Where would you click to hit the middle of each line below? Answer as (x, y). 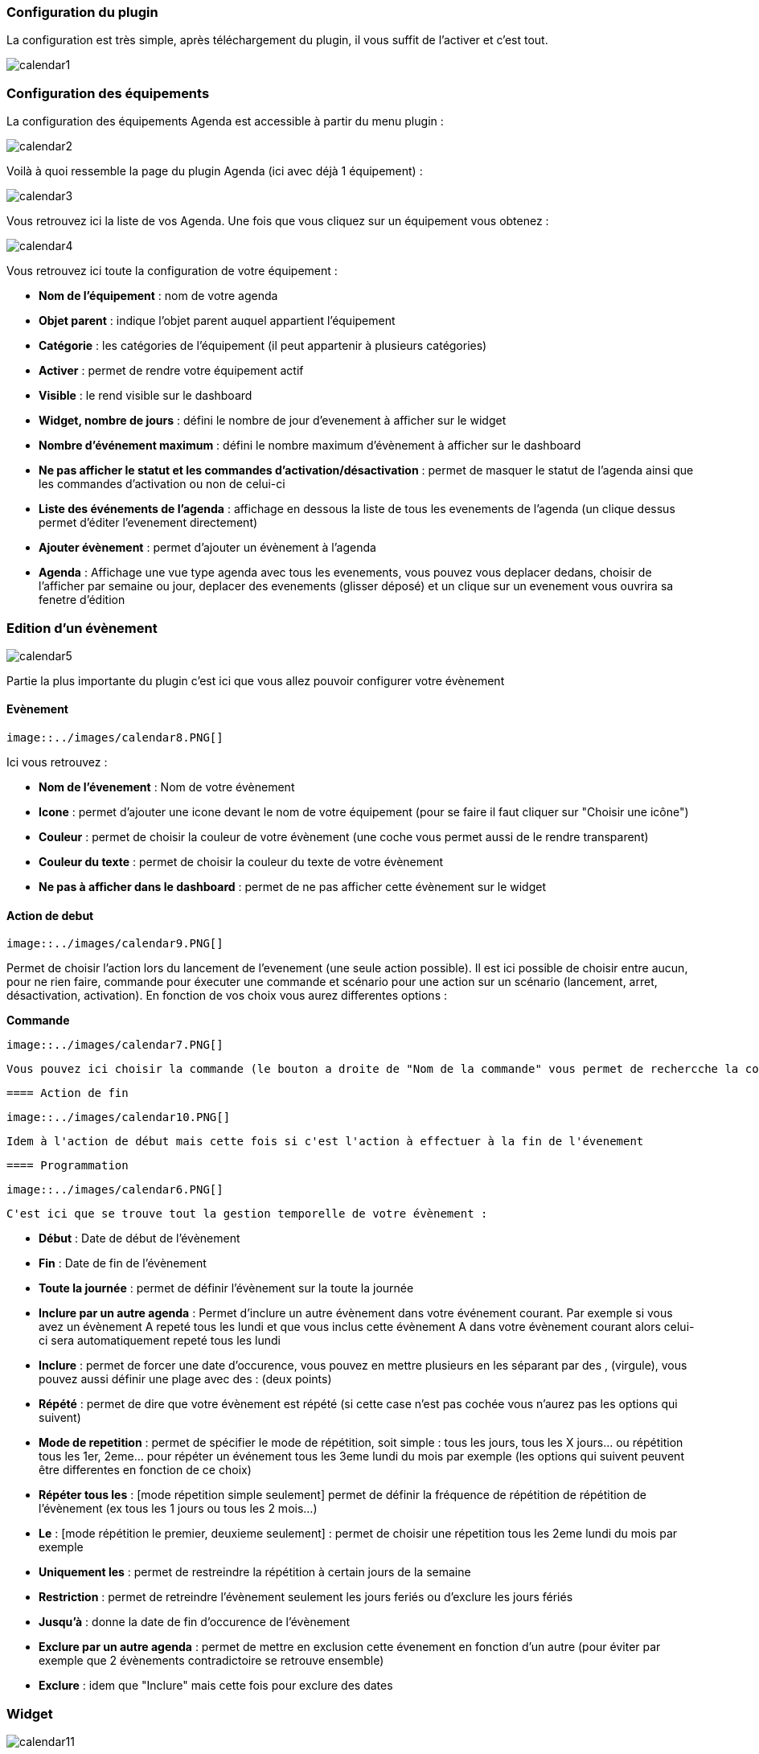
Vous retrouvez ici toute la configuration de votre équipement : (172, 271)
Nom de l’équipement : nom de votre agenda (158, 296)
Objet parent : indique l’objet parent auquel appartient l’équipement (217, 321)
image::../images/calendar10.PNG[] (119, 1117)
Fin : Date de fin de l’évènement (123, 1263)
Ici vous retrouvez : (57, 762)
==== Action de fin (68, 1093)
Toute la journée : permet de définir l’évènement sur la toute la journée (226, 1288)
